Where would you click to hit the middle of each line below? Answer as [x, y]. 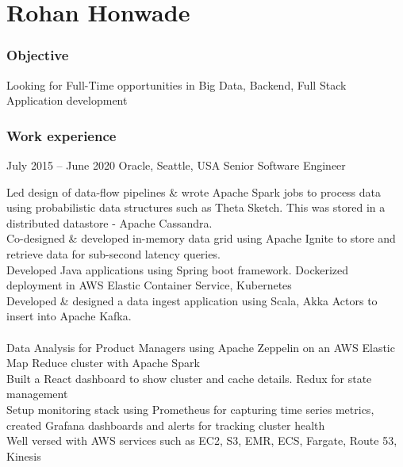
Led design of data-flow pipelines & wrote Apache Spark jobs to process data [194, 191]
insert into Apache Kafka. [69, 316]
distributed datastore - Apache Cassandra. [109, 222]
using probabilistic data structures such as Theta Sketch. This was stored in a [196, 207]
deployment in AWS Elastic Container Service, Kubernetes [149, 285]
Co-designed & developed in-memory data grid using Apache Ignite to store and [201, 238]
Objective [38, 55]
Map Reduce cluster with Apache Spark [103, 363]
